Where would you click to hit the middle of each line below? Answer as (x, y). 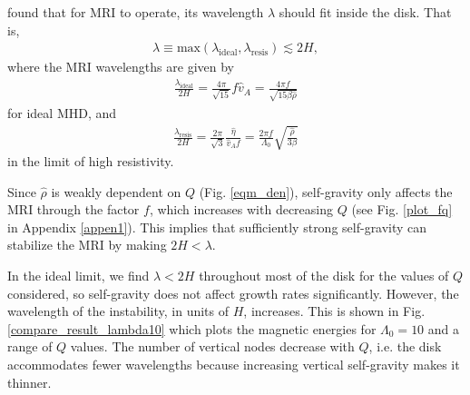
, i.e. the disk (405, 346)
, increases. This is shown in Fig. (334, 311)
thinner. (29, 382)
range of (30, 346)
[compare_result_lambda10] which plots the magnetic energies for (192, 328)
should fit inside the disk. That (365, 12)
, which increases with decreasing (241, 209)
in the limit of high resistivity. (91, 160)
